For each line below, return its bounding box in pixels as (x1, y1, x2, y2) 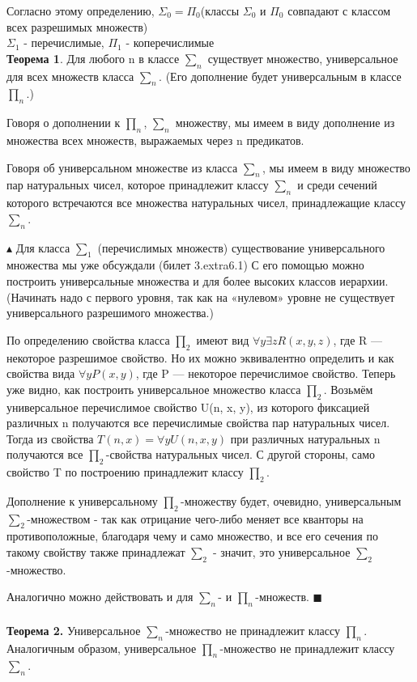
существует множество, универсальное (207, 49, 398, 66)
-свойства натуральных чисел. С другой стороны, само (105, 446, 376, 463)
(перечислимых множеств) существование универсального (97, 239, 385, 256)
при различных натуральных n (230, 430, 381, 447)
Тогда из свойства (6, 430, 94, 447)
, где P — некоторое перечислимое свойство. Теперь (135, 365, 396, 382)
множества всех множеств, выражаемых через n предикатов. (6, 131, 304, 148)
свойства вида (6, 365, 75, 382)
